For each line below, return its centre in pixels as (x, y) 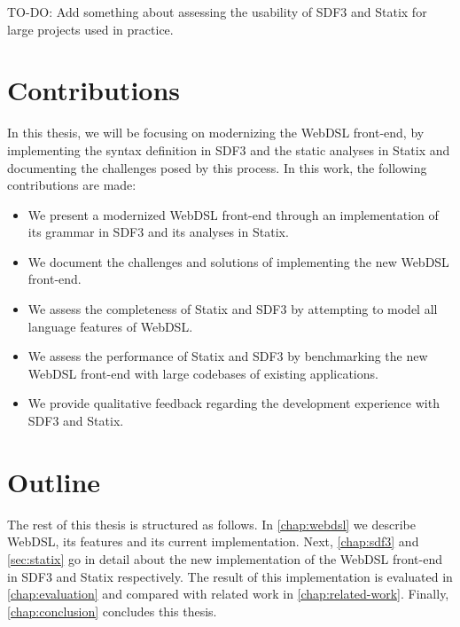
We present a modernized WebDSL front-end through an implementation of (233, 214)
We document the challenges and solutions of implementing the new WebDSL (238, 261)
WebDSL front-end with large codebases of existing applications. (203, 373)
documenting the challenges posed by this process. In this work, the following (217, 167)
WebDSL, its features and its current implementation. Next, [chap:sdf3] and (213, 541)
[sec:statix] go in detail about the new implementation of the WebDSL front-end (225, 558)
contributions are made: (72, 185)
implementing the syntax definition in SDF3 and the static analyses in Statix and (229, 149)
